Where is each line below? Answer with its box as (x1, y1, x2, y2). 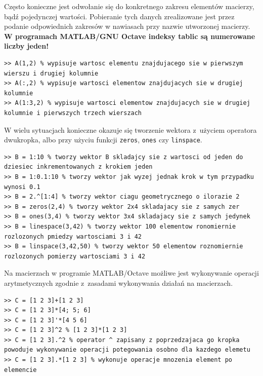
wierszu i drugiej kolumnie (4, 69, 99, 77)
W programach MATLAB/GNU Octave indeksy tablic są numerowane (4, 30, 255, 41)
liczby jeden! (4, 41, 49, 51)
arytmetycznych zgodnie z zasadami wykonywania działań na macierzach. (4, 277, 233, 288)
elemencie (4, 366, 37, 373)
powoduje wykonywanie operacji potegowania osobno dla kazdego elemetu (4, 346, 250, 354)
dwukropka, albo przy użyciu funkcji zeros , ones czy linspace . (4, 134, 202, 145)
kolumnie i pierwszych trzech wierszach (4, 109, 142, 117)
